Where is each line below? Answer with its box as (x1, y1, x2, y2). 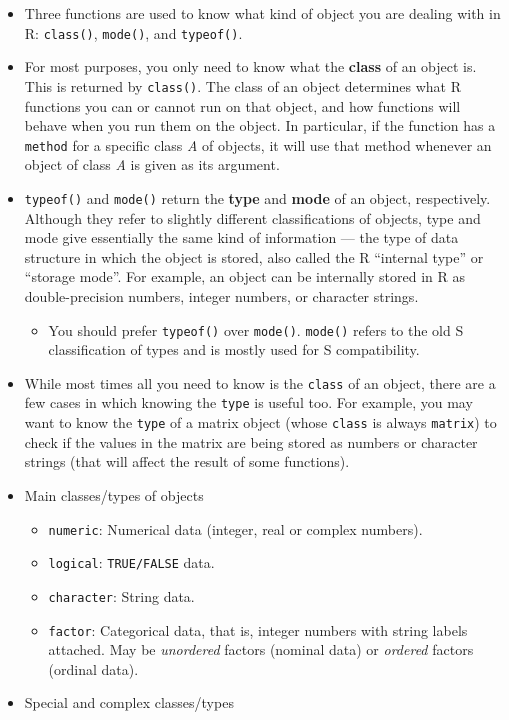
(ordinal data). (48, 658, 139, 679)
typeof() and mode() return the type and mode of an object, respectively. (24, 187, 491, 208)
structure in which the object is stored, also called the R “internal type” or (24, 246, 484, 267)
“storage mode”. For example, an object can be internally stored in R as (24, 266, 465, 287)
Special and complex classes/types (24, 692, 234, 713)
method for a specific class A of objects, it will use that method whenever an (24, 134, 492, 155)
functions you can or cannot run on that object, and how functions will (24, 95, 461, 116)
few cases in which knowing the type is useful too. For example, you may (24, 392, 473, 413)
